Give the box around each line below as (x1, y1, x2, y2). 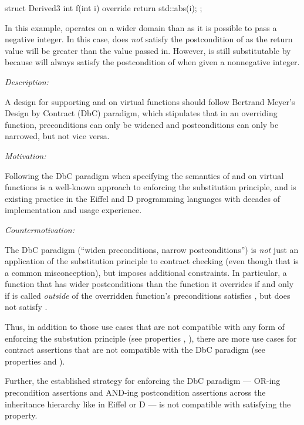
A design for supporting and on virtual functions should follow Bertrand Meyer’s (5, 95, 295, 107)
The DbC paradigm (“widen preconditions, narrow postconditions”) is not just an (5, 243, 299, 255)
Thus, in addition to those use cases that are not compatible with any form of (5, 321, 285, 333)
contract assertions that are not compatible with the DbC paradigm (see (5, 343, 265, 356)
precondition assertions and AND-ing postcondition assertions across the (5, 386, 266, 399)
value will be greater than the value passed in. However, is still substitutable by (5, 44, 291, 56)
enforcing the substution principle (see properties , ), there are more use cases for (5, 332, 297, 344)
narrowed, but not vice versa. (5, 130, 110, 142)
